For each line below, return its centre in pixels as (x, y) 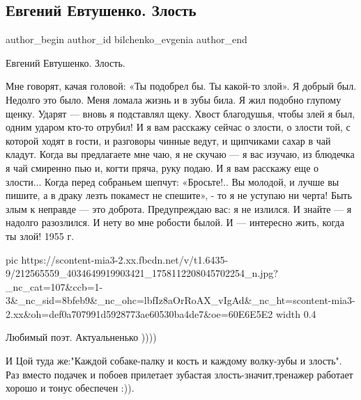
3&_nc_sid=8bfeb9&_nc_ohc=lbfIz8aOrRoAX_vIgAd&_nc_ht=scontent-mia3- (180, 300)
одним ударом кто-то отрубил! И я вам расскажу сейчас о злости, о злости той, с (178, 127)
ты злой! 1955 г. (40, 235)
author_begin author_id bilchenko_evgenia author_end (126, 39)
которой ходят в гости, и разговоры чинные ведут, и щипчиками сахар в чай (168, 140)
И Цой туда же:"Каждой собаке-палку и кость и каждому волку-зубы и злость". (174, 361)
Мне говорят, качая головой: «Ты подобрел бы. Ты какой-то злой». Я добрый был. (181, 86)
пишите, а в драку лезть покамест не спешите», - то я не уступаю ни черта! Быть (179, 195)
